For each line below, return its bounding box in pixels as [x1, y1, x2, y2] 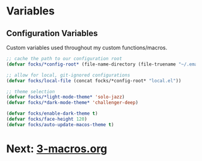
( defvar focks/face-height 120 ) [6, 116, 87, 122]
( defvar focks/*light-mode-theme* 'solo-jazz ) [6, 94, 125, 100]
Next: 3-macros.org [6, 142, 108, 156]
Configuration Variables [6, 28, 98, 38]
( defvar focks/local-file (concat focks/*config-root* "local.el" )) [6, 77, 182, 84]
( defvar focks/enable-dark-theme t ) [6, 111, 98, 117]
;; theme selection [6, 88, 55, 94]
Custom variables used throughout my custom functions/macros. [6, 44, 168, 51]
